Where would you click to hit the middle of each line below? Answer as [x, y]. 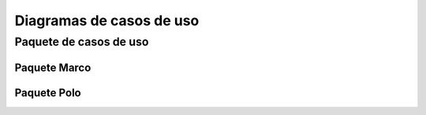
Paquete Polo [48, 93]
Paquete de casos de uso [82, 42]
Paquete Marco [53, 67]
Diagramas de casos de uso [107, 20]
